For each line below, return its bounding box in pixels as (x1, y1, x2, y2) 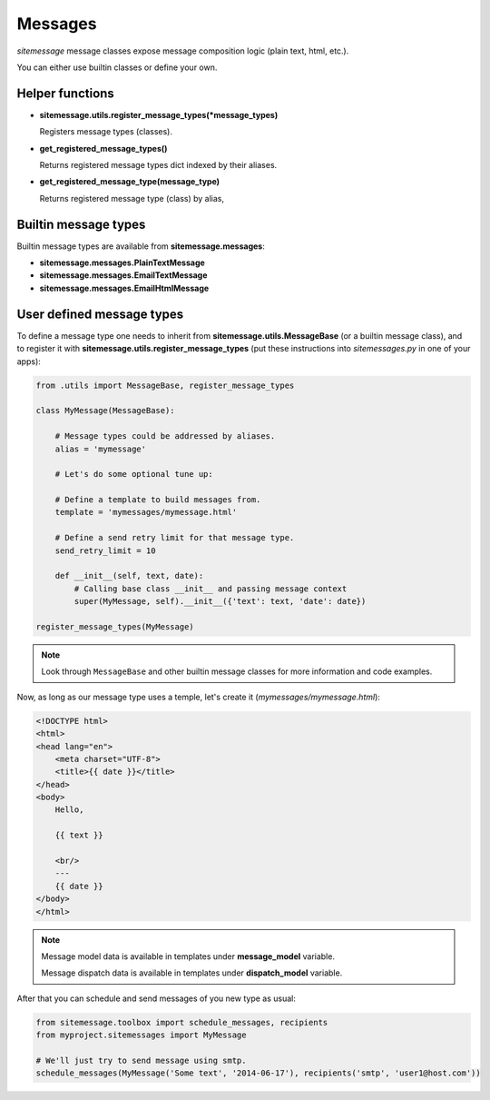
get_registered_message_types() (39, 143, 168, 154)
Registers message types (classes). (39, 126, 172, 137)
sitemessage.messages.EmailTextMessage (39, 270, 208, 281)
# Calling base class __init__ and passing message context (73, 583, 348, 594)
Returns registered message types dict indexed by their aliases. (39, 160, 278, 171)
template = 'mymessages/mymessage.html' (54, 507, 238, 518)
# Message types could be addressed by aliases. (54, 431, 276, 441)
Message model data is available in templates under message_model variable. (41, 950, 336, 962)
